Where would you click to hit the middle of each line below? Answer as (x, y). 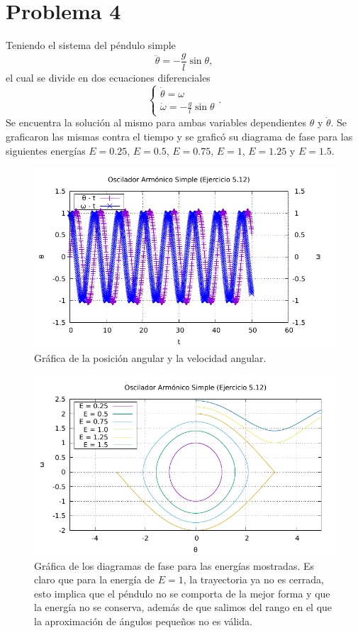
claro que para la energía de (95, 579)
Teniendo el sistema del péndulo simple (91, 45)
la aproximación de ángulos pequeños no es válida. (143, 621)
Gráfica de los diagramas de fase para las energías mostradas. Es (174, 565)
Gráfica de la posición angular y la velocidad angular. (150, 358)
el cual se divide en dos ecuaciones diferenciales (108, 77)
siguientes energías (46, 150)
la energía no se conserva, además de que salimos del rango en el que (183, 607)
